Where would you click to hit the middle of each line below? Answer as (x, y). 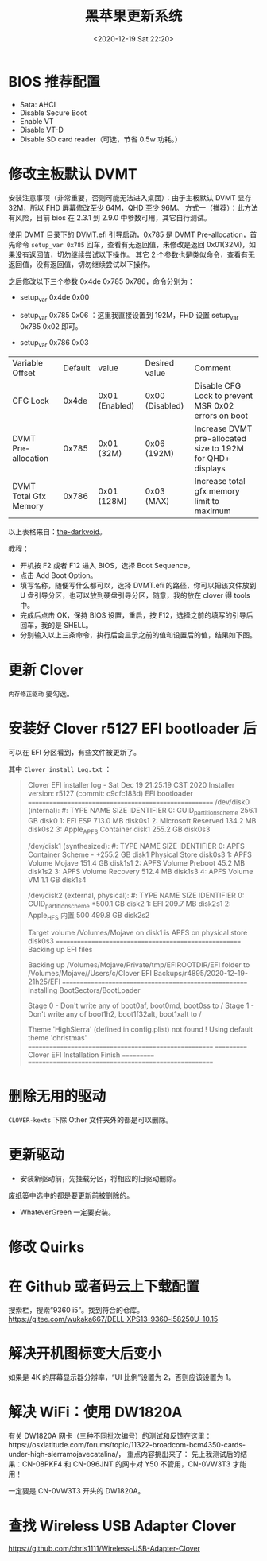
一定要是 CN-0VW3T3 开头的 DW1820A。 (77, 1490)
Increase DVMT (223, 428)
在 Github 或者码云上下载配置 (104, 1286)
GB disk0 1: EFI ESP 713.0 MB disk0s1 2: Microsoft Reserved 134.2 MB (142, 820)
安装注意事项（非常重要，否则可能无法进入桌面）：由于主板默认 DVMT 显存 (130, 198)
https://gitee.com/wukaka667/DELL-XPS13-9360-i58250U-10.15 (113, 1319)
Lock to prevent (223, 396)
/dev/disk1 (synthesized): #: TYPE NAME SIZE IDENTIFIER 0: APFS (136, 846)
